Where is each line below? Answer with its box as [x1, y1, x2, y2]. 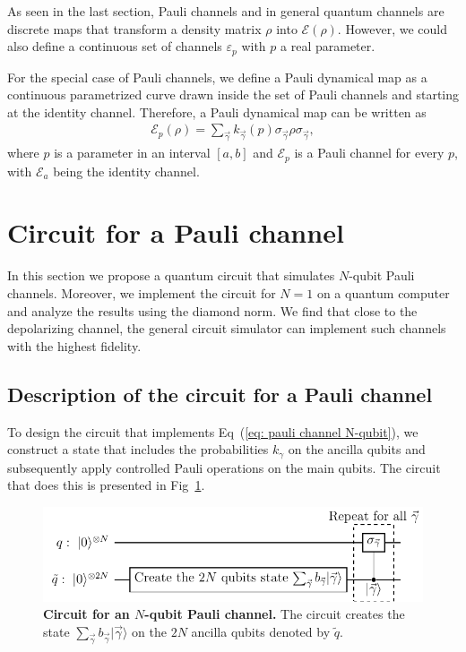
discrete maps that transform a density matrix [7, 19, 262, 38]
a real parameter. [280, 37, 375, 56]
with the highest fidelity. [7, 336, 142, 355]
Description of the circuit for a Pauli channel [7, 380, 433, 407]
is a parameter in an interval [54, 143, 211, 162]
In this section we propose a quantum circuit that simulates [7, 266, 335, 285]
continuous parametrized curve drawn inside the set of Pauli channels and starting [7, 85, 460, 104]
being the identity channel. [53, 161, 200, 180]
